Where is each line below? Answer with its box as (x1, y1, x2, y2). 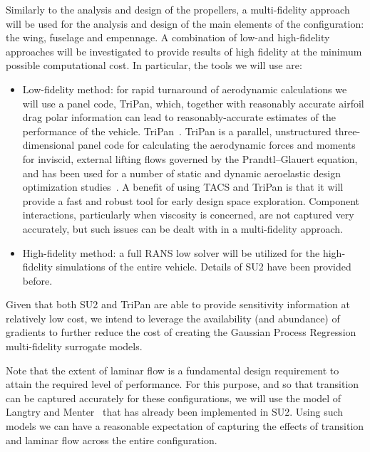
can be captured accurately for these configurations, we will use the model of (6, 390, 341, 405)
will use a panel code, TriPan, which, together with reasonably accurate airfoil (22, 95, 364, 110)
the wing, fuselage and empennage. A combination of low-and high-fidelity (6, 30, 330, 45)
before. (22, 273, 53, 288)
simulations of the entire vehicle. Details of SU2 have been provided (56, 259, 351, 274)
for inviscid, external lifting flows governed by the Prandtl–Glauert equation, (22, 151, 358, 166)
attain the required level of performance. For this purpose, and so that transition (6, 377, 359, 391)
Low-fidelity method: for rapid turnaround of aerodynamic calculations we (22, 81, 347, 96)
